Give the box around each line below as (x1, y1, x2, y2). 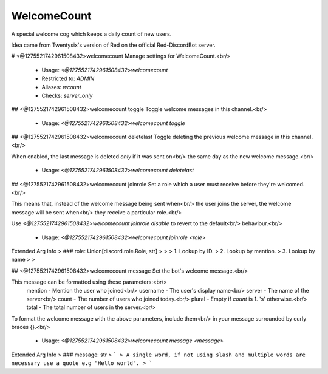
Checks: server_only (41, 92, 93, 99)
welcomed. (277, 180, 305, 188)
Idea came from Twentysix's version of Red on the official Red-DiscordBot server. (11, 41, 216, 49)
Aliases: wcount (41, 83, 81, 90)
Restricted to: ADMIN (41, 75, 95, 82)
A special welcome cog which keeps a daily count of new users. (11, 30, 172, 38)
